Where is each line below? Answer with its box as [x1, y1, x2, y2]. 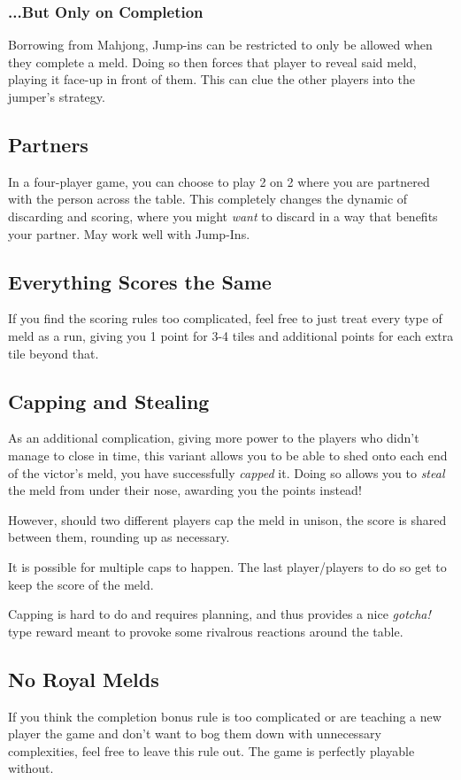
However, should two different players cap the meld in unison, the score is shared [8, 510, 447, 529]
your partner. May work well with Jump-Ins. [8, 224, 250, 243]
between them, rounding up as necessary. [8, 528, 230, 546]
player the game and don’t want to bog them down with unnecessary [8, 724, 381, 743]
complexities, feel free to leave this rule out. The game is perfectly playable [8, 741, 415, 760]
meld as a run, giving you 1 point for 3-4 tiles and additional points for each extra [8, 326, 454, 344]
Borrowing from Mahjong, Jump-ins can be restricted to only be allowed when [8, 35, 433, 54]
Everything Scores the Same [8, 267, 272, 295]
